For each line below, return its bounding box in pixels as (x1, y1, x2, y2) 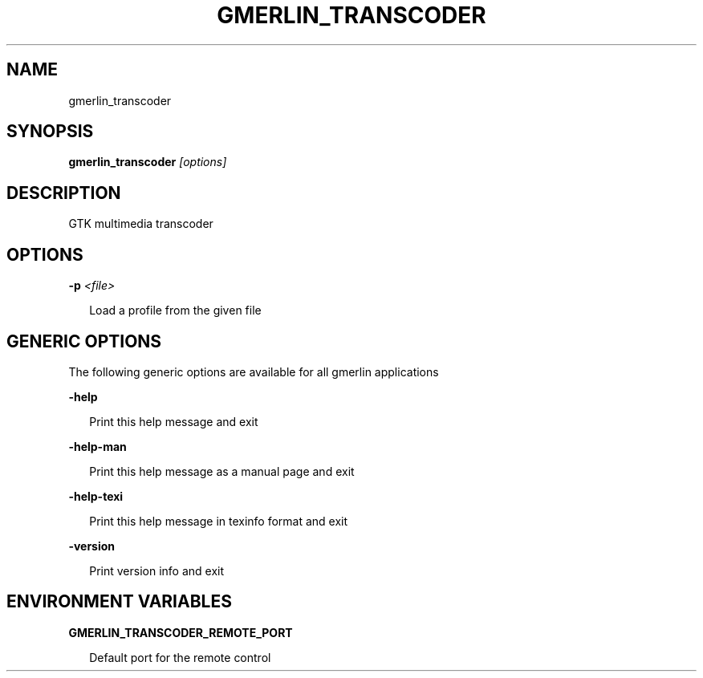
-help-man (68, 439, 127, 453)
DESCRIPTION (6, 182, 121, 203)
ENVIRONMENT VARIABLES (6, 591, 232, 612)
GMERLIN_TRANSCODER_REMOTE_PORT (68, 625, 293, 639)
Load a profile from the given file (89, 303, 262, 318)
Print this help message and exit (89, 414, 258, 428)
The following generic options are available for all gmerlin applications (68, 364, 439, 379)
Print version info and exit (89, 563, 224, 578)
